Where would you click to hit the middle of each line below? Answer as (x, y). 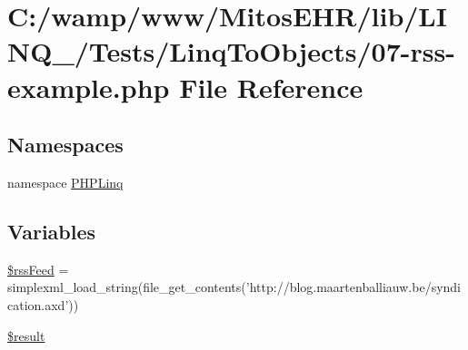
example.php (89, 87)
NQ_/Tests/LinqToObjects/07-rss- (231, 51)
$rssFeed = (38, 269)
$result (26, 335)
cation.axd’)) (43, 304)
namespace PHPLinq (65, 182)
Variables (52, 231)
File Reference (271, 87)
